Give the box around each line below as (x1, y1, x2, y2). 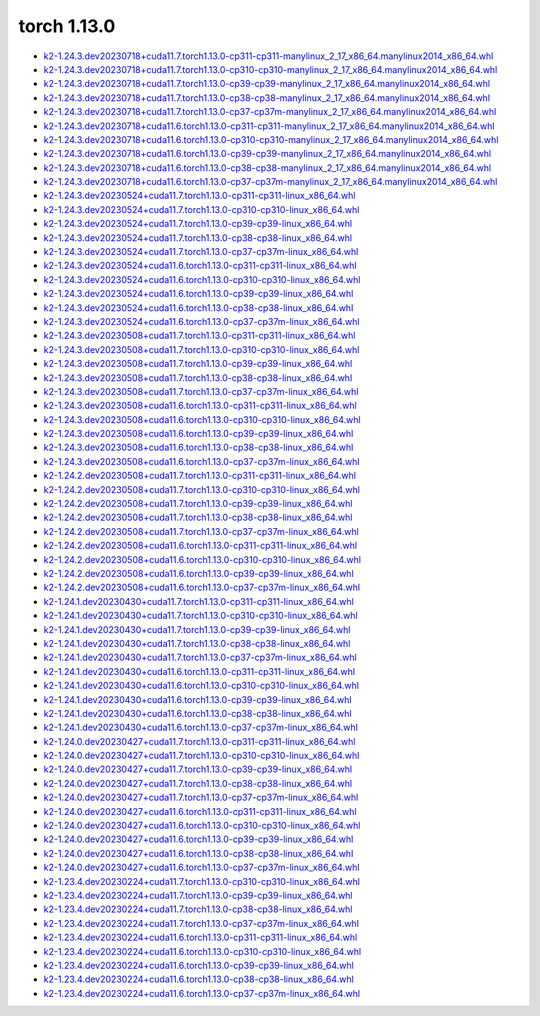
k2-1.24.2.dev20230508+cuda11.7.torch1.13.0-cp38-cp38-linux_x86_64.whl (43, 511, 353, 524)
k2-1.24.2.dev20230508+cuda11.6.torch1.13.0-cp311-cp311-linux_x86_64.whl (43, 540, 358, 552)
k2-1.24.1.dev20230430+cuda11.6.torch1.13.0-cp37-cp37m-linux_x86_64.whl (43, 721, 359, 734)
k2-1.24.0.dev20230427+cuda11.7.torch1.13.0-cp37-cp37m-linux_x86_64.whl (43, 791, 359, 804)
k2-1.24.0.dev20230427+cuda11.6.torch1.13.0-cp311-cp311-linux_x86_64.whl (43, 805, 357, 817)
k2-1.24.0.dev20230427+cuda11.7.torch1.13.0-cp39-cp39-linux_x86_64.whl (43, 763, 353, 775)
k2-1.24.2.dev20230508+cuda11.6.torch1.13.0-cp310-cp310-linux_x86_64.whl (43, 553, 362, 565)
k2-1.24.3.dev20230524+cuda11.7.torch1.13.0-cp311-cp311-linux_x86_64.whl (43, 190, 356, 202)
